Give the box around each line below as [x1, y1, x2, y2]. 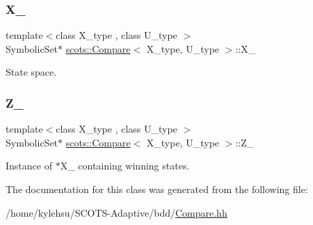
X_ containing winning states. [60, 158, 190, 173]
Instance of [6, 158, 52, 173]
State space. [6, 65, 57, 79]
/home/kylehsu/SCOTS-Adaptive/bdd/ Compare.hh [6, 205, 227, 219]
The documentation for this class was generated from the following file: [6, 182, 308, 196]
